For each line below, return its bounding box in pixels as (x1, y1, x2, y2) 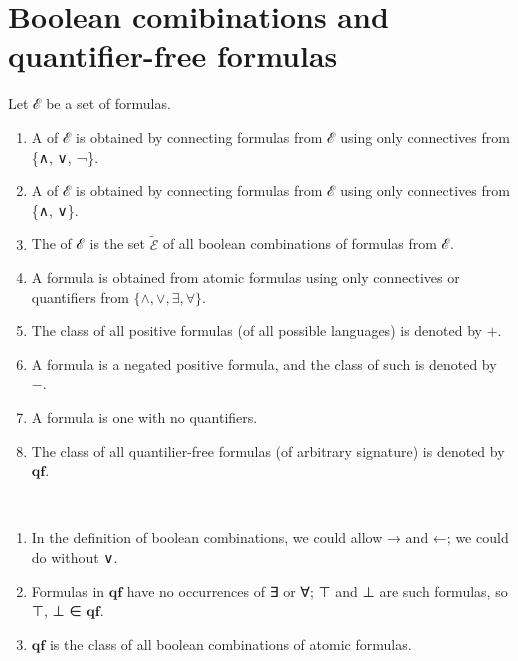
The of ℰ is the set (31, 233, 145, 254)
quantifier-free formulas (8, 35, 338, 76)
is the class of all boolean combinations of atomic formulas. (49, 633, 412, 654)
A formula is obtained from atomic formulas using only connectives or (31, 267, 460, 288)
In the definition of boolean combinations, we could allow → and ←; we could (31, 527, 509, 548)
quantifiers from (31, 286, 129, 307)
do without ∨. (31, 547, 118, 568)
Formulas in (31, 580, 105, 601)
